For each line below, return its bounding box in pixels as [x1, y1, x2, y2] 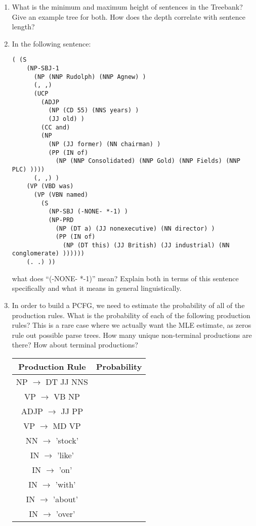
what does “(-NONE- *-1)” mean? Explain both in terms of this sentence [12, 273, 239, 283]
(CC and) [41, 123, 70, 131]
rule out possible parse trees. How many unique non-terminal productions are [12, 329, 252, 340]
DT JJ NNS [46, 375, 89, 387]
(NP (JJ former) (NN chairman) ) [48, 140, 161, 148]
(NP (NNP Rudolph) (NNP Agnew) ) [33, 73, 146, 80]
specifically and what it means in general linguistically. [12, 283, 182, 293]
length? [12, 21, 35, 32]
